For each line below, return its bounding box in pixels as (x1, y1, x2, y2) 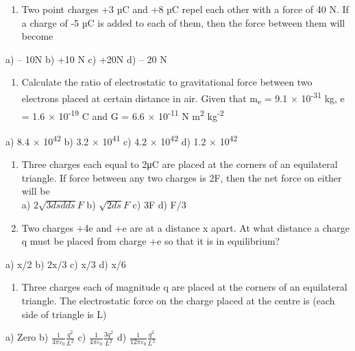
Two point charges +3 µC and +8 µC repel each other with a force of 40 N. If (21, 2, 349, 16)
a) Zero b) (5, 330, 49, 344)
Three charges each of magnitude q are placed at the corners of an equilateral (21, 280, 347, 294)
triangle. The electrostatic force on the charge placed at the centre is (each (21, 293, 335, 307)
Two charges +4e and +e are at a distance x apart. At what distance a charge (21, 220, 350, 234)
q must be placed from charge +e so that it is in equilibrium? (21, 234, 280, 248)
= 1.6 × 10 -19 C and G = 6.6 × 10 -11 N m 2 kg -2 (21, 106, 224, 123)
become (21, 29, 53, 43)
